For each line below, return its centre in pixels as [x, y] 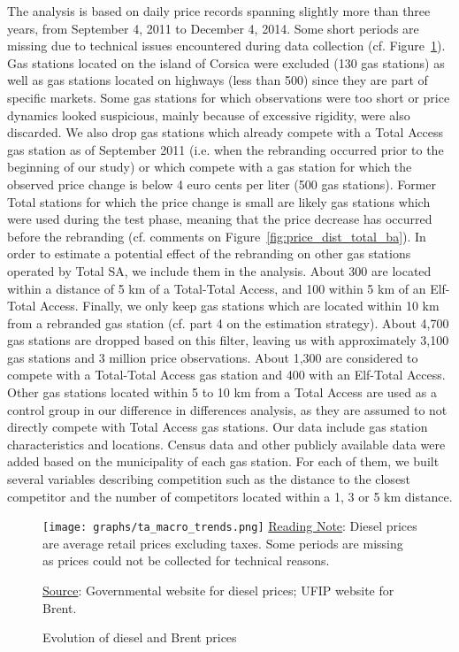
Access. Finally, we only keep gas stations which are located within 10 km [239, 306]
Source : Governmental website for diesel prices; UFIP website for [218, 591]
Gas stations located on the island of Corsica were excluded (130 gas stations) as [226, 62]
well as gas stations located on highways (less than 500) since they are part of [218, 80]
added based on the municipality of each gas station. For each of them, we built [223, 461]
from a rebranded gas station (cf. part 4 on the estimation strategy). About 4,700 [228, 322]
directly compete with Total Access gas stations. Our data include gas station [218, 427]
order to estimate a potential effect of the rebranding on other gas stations [209, 253]
